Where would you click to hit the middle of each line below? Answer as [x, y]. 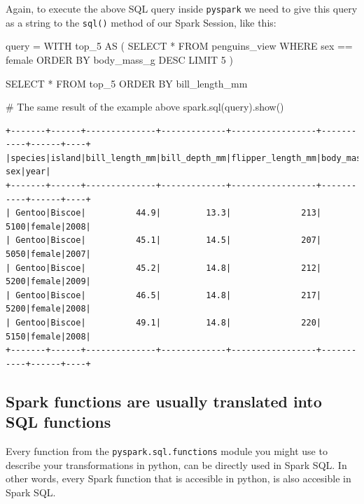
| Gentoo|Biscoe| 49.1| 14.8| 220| [164, 323]
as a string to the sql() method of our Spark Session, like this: [141, 22]
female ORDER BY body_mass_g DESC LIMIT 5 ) [119, 59]
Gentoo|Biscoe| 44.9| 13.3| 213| [169, 213]
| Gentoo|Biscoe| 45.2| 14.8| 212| [164, 268]
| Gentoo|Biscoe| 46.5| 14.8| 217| [164, 295]
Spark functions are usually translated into [164, 401]
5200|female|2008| [48, 309]
